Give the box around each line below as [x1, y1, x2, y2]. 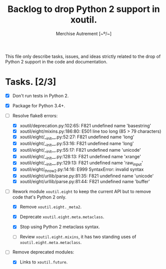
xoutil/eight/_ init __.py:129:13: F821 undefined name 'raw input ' [19, 160, 143, 167]
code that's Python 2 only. [12, 194, 67, 200]
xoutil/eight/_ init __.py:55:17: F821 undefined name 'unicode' [19, 147, 141, 154]
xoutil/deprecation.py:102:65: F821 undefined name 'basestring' [19, 123, 151, 129]
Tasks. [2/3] [5, 76, 56, 88]
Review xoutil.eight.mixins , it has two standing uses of [19, 234, 137, 240]
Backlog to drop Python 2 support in [7, 3, 161, 15]
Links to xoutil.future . [19, 259, 68, 265]
